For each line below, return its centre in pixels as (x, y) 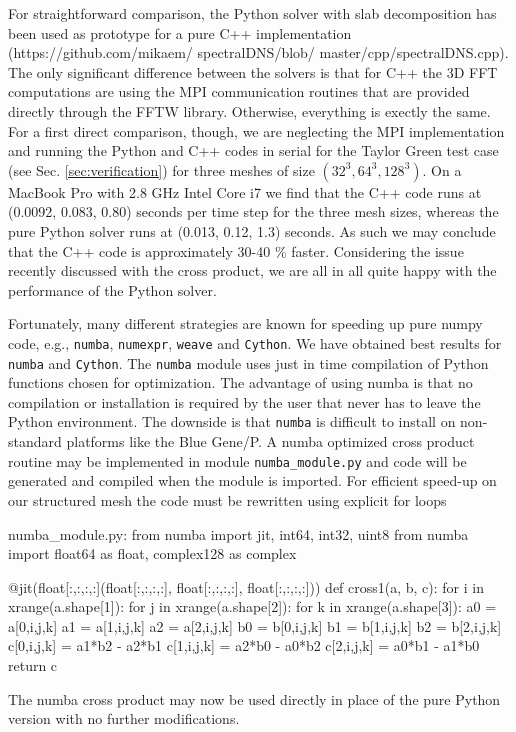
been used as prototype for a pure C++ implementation (180, 32)
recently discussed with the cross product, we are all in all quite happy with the (252, 270)
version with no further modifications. (124, 718)
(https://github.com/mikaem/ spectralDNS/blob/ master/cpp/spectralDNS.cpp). (258, 52)
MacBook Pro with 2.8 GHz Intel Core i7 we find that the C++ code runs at (245, 191)
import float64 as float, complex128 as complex (152, 553)
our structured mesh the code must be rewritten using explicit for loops (227, 499)
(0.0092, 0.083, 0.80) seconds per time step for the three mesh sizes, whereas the (253, 211)
